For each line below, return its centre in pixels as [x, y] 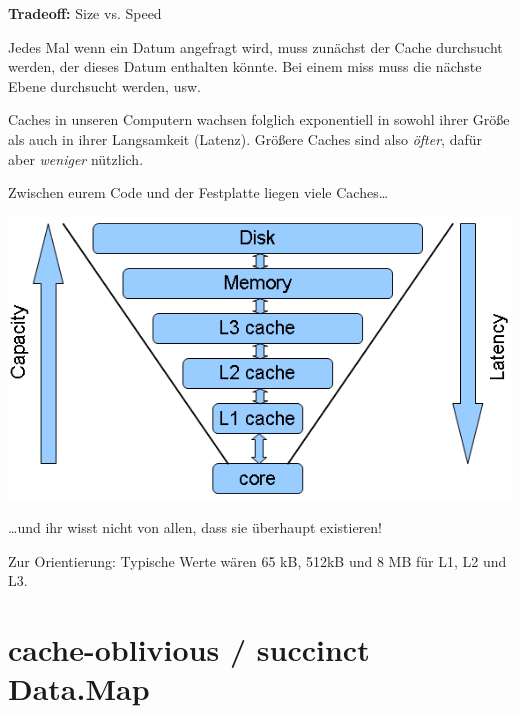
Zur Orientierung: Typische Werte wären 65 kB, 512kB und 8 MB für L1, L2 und [257, 560]
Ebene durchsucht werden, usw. [104, 85]
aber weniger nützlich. [76, 158]
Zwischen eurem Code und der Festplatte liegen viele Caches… [198, 192]
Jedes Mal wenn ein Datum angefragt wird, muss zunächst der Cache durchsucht [255, 46]
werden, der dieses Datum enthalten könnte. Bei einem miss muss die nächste [245, 66]
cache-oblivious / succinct [189, 649]
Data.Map [79, 688]
